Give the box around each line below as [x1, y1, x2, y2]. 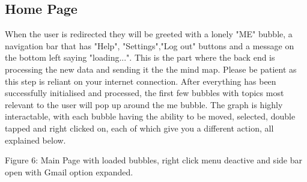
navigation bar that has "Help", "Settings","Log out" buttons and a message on [5, 39, 294, 52]
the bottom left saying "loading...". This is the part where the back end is [5, 51, 275, 64]
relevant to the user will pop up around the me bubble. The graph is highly [5, 98, 283, 111]
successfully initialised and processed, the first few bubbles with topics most [5, 86, 284, 99]
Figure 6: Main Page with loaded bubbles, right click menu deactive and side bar [5, 154, 302, 166]
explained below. [5, 133, 66, 146]
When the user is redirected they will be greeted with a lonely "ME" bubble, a [5, 28, 293, 40]
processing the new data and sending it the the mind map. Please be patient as [5, 62, 297, 75]
